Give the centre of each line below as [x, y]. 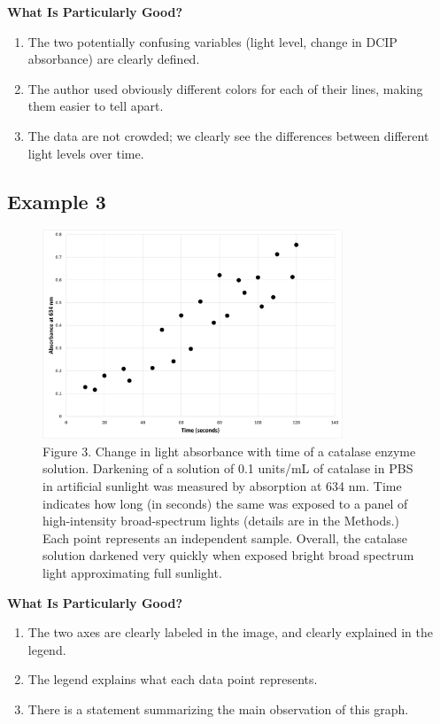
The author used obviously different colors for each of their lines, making [225, 88]
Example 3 [57, 201]
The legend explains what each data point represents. [173, 679]
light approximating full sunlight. [132, 572]
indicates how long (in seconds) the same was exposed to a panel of [225, 503]
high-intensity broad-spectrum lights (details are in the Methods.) [221, 521]
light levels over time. [86, 153]
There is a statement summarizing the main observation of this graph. [218, 708]
